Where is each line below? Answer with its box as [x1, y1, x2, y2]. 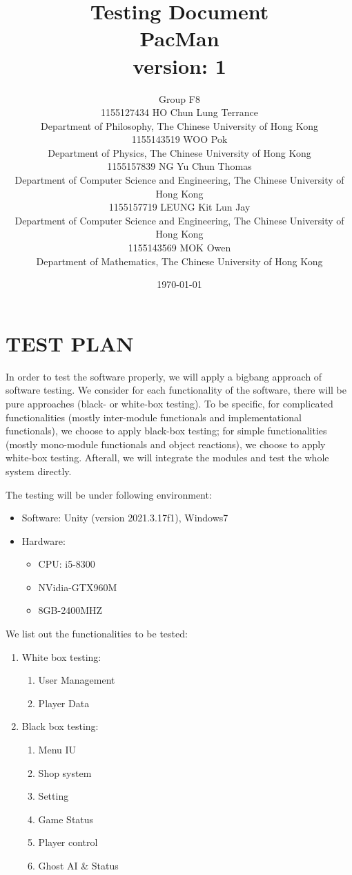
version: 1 [133, 51, 226, 79]
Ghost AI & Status [38, 858, 119, 872]
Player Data [38, 695, 90, 710]
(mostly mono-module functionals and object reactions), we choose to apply [6, 436, 326, 451]
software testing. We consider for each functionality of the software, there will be [6, 383, 346, 397]
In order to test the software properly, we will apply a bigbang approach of [6, 369, 322, 383]
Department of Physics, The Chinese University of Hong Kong [48, 145, 311, 160]
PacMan [139, 24, 219, 52]
